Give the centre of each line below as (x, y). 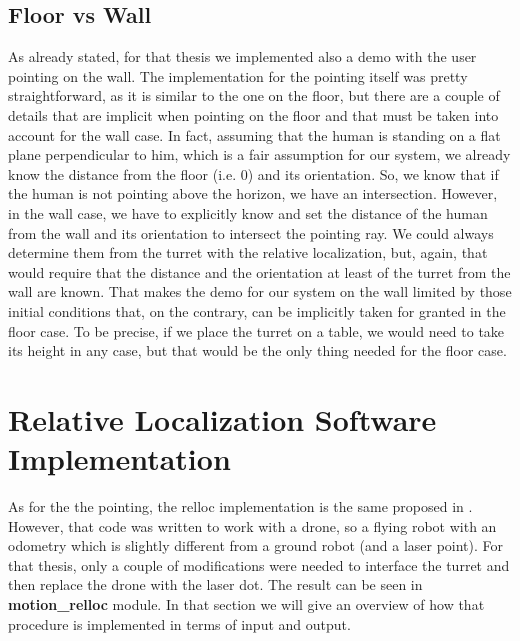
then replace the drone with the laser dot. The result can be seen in (215, 584)
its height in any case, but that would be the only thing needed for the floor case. (257, 350)
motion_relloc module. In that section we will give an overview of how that (246, 603)
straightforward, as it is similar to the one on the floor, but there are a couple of (254, 95)
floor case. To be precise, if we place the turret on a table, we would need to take (256, 330)
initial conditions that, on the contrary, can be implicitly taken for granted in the (257, 310)
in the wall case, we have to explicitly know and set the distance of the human (248, 212)
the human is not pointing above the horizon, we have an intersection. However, (253, 193)
